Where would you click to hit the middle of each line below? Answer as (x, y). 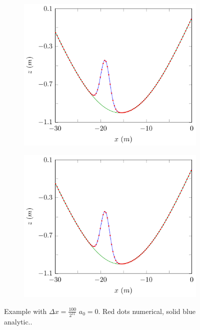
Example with (25, 311)
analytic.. (18, 322)
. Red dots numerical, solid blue (147, 311)
